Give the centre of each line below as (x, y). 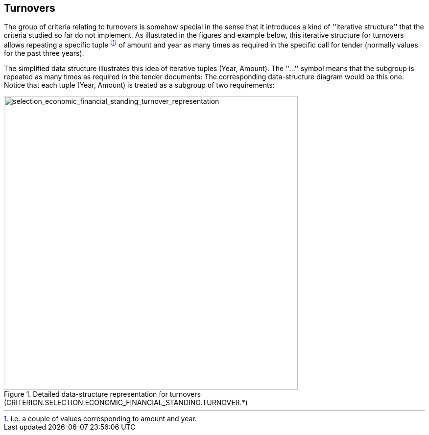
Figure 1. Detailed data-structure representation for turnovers (102, 394)
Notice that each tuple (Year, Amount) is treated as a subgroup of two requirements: (139, 85)
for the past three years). (44, 53)
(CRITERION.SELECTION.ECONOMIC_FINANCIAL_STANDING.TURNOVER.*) (126, 403)
